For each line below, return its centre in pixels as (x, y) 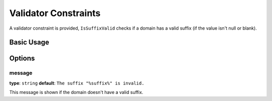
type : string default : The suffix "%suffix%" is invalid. (77, 83)
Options (22, 59)
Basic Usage (29, 42)
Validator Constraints (55, 13)
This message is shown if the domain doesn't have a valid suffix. (76, 92)
